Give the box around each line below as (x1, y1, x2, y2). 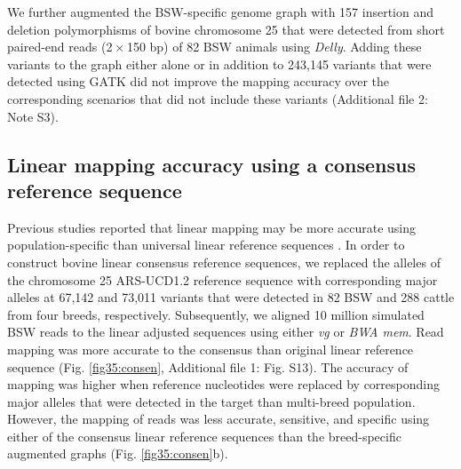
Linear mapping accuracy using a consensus (7, 150, 416, 178)
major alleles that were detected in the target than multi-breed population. (7, 392, 416, 410)
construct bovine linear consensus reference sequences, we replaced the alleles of (7, 252, 441, 271)
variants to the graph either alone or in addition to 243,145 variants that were (7, 54, 432, 73)
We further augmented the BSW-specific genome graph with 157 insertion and (7, 3, 434, 20)
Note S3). (7, 107, 59, 125)
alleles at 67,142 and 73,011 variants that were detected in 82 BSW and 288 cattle (7, 288, 455, 306)
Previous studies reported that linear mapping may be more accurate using (7, 218, 417, 236)
